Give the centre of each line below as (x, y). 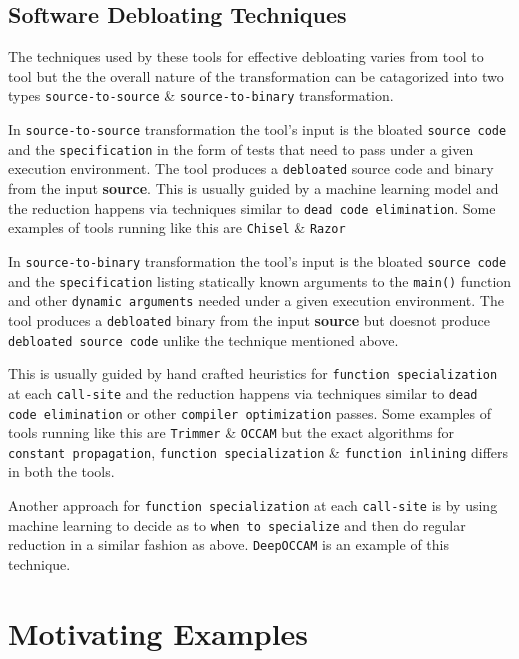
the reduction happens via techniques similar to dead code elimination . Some (252, 207)
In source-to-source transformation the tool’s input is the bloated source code (257, 129)
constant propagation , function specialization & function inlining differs (258, 451)
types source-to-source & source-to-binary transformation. (201, 95)
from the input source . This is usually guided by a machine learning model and (253, 188)
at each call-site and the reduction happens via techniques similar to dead (243, 392)
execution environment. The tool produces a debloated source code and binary (251, 168)
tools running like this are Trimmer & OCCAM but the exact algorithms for (231, 432)
